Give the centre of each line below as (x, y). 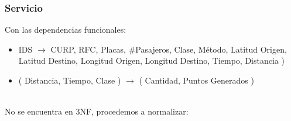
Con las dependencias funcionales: (66, 30)
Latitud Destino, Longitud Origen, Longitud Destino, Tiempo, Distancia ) (151, 61)
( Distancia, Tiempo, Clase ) (70, 80)
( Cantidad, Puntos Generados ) (196, 80)
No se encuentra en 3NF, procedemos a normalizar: (97, 111)
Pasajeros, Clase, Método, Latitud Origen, (211, 49)
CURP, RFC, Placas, (88, 49)
